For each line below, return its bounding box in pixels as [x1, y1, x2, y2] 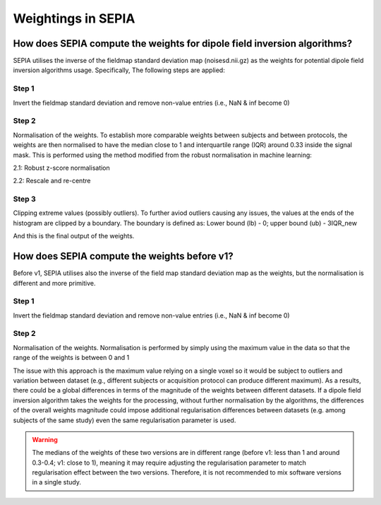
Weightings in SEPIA [13, 11, 135, 26]
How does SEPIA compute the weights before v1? [13, 250, 234, 262]
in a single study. [32, 478, 81, 487]
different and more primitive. [13, 279, 96, 287]
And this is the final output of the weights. [13, 232, 135, 240]
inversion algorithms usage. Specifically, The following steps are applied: [13, 66, 225, 74]
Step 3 [13, 195, 37, 204]
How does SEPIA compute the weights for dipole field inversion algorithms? [13, 37, 353, 50]
